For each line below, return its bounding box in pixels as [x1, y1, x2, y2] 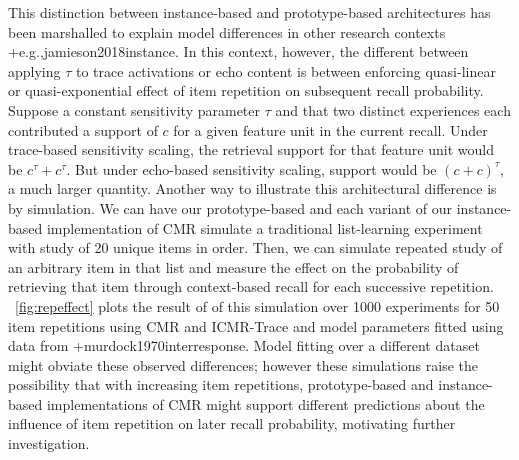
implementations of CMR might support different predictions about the [46, 393, 485, 414]
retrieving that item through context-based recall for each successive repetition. [8, 276, 494, 297]
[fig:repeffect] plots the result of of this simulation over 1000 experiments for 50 [15, 295, 500, 316]
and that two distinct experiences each [275, 99, 511, 120]
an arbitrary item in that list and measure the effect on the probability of [8, 256, 459, 277]
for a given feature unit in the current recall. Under [173, 119, 488, 140]
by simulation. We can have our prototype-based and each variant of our [8, 197, 453, 218]
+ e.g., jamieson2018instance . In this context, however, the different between [8, 41, 469, 62]
